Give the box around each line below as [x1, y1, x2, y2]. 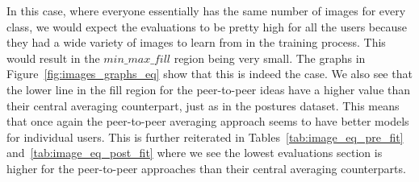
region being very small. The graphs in [174, 49, 366, 66]
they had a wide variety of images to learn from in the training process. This [6, 34, 386, 51]
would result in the [6, 49, 100, 66]
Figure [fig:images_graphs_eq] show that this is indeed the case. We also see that [6, 65, 413, 82]
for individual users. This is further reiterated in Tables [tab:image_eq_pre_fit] [6, 128, 404, 145]
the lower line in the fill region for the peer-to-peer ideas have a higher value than [6, 81, 411, 97]
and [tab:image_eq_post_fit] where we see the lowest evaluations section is [6, 144, 383, 161]
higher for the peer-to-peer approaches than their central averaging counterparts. [6, 159, 406, 176]
